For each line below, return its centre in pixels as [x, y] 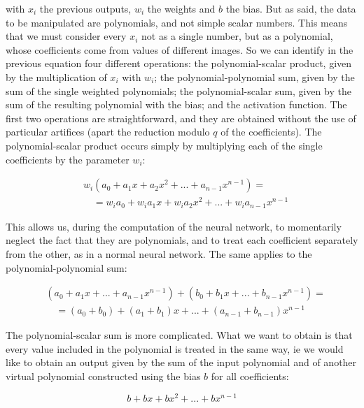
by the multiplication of [56, 76]
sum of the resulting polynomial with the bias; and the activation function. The [176, 104]
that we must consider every [66, 36]
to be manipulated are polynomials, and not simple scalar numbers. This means [177, 22]
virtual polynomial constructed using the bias [103, 376]
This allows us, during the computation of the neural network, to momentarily [174, 226]
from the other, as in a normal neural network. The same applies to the [159, 253]
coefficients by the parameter [68, 159]
